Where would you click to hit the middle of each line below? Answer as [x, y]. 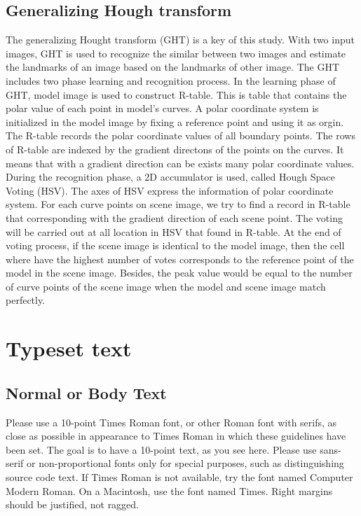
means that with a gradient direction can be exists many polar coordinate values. [180, 163]
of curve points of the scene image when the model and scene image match [166, 286]
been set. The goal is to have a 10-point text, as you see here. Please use [161, 449]
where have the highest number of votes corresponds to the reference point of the [180, 259]
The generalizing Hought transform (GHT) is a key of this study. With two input [180, 40]
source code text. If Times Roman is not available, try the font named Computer [179, 477]
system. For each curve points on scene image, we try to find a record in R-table [178, 204]
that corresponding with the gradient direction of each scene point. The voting [174, 217]
